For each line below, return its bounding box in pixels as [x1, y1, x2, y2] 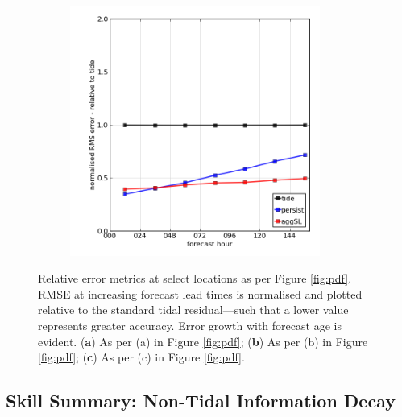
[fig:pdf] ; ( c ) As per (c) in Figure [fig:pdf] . [38, 349, 245, 365]
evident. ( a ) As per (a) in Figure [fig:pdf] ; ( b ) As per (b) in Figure [38, 332, 368, 349]
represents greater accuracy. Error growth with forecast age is [38, 316, 342, 333]
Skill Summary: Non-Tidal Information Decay [6, 388, 396, 413]
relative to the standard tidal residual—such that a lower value [38, 301, 349, 318]
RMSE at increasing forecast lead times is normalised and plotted [38, 285, 363, 302]
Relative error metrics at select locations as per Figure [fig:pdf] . [38, 270, 352, 287]
